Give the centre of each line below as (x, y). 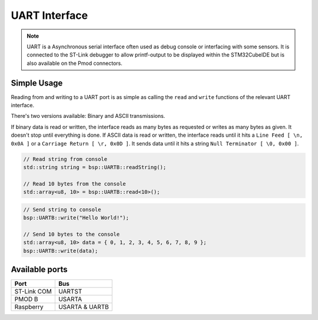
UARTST (70, 292)
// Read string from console (65, 159)
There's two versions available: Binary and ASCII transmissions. (88, 116)
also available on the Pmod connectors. (75, 63)
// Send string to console (62, 210)
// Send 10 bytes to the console (72, 234)
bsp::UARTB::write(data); (61, 251)
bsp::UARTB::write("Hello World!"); (76, 218)
